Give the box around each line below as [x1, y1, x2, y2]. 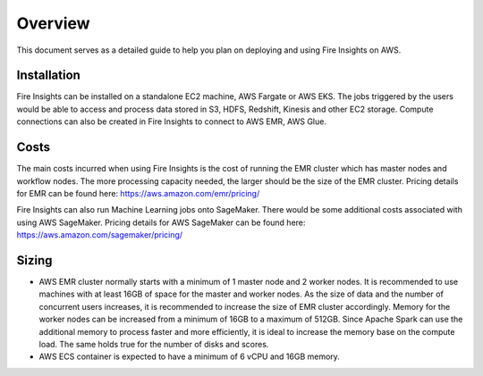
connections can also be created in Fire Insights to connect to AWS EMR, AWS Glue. [16, 116, 326, 127]
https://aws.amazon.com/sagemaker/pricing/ [16, 230, 183, 240]
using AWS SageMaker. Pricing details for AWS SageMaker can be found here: [16, 217, 306, 228]
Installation [16, 68, 80, 83]
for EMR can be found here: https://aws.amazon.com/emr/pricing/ [16, 188, 260, 198]
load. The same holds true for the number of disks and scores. [38, 338, 269, 349]
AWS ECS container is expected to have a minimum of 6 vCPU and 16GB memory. [38, 351, 340, 362]
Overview [16, 13, 90, 33]
